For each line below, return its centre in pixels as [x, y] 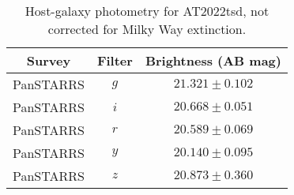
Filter [115, 60]
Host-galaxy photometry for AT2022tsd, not [147, 11]
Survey [49, 60]
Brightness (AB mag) [213, 60]
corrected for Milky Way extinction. [147, 29]
